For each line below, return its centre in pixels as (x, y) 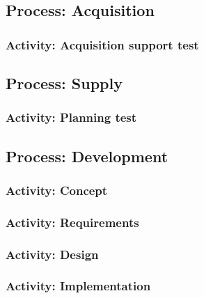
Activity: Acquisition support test (102, 44)
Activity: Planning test (71, 117)
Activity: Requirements (72, 222)
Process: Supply (64, 83)
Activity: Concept (57, 190)
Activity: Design (52, 254)
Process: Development (87, 156)
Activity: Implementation (78, 286)
